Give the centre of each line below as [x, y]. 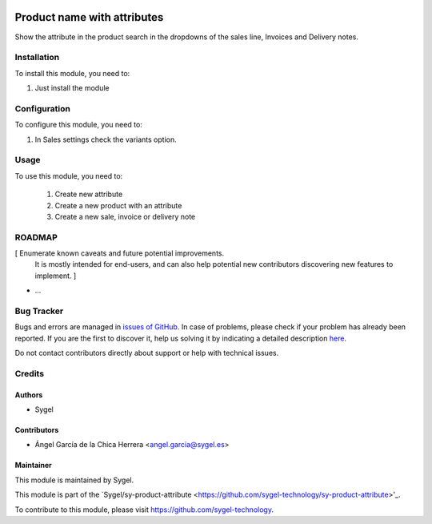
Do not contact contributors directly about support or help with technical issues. [147, 353]
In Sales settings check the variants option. [106, 139]
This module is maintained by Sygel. [74, 480]
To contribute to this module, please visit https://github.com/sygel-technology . [144, 510]
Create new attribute [89, 194]
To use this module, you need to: [69, 175]
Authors [29, 395]
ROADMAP [36, 237]
